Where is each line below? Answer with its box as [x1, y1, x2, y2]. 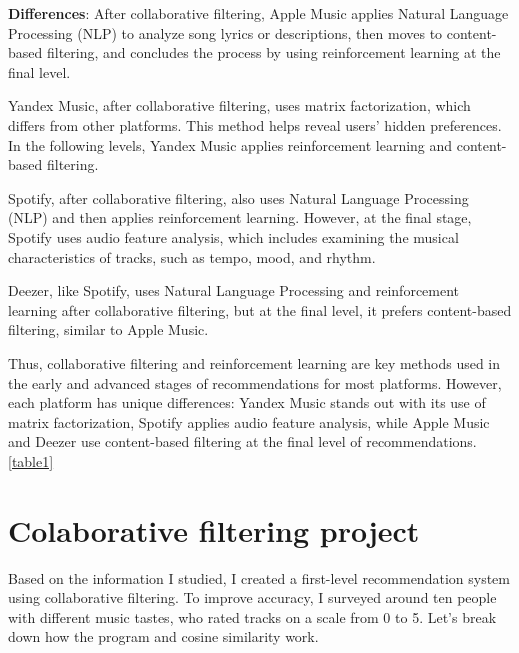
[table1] [8, 450, 54, 471]
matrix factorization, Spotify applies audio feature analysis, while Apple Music [8, 411, 490, 432]
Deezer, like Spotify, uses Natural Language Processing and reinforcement [8, 280, 460, 301]
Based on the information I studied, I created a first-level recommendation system [8, 567, 510, 588]
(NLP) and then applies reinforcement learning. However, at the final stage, [8, 207, 472, 228]
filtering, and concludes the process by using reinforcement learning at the [46, 42, 501, 63]
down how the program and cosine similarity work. [8, 626, 319, 647]
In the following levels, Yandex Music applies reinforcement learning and [8, 134, 453, 155]
